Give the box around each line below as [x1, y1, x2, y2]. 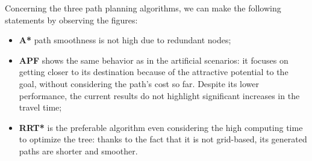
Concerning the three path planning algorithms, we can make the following [5, 2, 281, 14]
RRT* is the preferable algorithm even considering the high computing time [19, 121, 303, 133]
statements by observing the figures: [5, 13, 138, 26]
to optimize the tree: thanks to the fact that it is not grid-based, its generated [19, 133, 307, 145]
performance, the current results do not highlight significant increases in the [19, 89, 300, 102]
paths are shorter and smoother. [19, 144, 138, 157]
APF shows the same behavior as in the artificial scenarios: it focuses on [19, 53, 289, 66]
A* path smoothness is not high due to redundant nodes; [19, 34, 231, 46]
